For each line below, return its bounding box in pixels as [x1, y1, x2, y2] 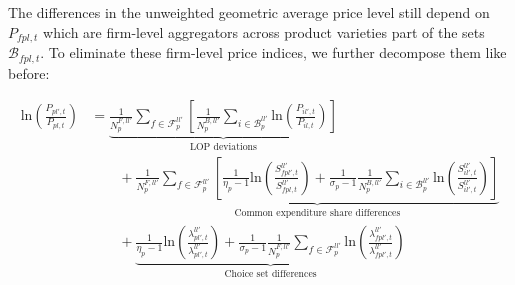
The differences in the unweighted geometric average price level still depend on [8, 2, 490, 22]
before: [8, 62, 50, 83]
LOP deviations [189, 142, 257, 152]
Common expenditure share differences [234, 208, 401, 219]
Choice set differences [224, 268, 317, 279]
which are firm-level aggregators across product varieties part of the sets [43, 21, 485, 42]
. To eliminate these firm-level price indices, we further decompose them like [40, 42, 507, 63]
